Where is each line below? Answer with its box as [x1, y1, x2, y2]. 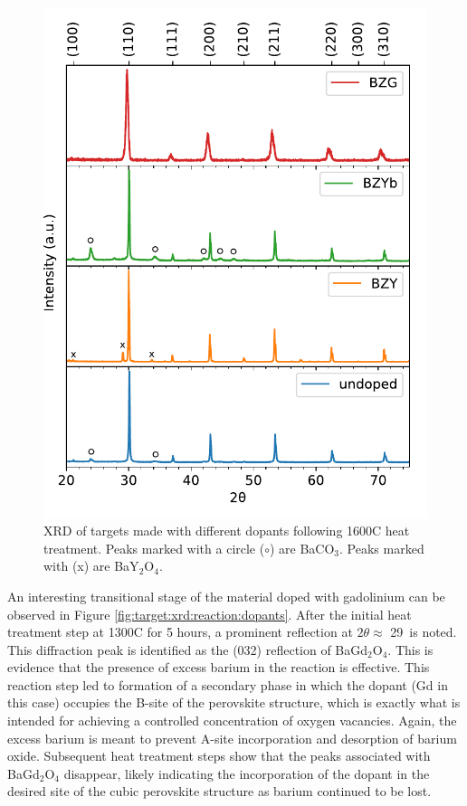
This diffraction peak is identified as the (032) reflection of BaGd [7, 640, 368, 659]
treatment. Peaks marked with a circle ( [43, 538, 265, 557]
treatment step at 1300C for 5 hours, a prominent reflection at [7, 622, 353, 641]
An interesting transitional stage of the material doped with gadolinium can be [7, 586, 445, 605]
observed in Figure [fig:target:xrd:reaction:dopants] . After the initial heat [7, 604, 412, 623]
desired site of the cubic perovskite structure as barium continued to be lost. [7, 782, 432, 801]
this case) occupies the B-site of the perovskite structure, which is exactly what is [7, 693, 461, 712]
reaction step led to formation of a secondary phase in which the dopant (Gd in [7, 675, 448, 694]
